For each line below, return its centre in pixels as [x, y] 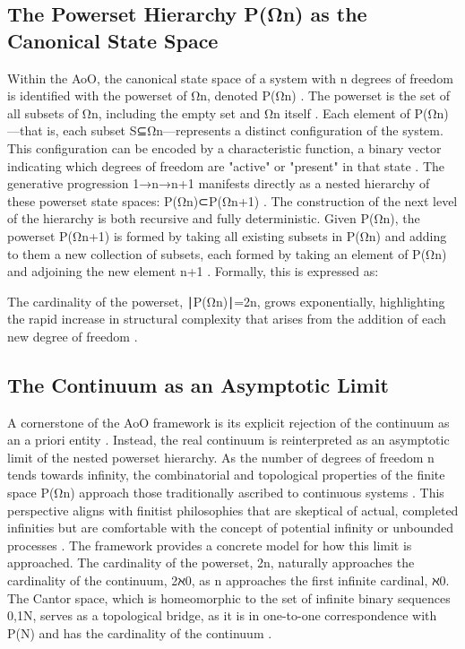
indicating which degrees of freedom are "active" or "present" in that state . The [226, 165]
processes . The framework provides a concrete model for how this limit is [210, 545]
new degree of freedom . [73, 336]
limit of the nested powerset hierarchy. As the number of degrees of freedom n [221, 457]
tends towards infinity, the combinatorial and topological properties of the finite [226, 475]
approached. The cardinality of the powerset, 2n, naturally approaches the [211, 562]
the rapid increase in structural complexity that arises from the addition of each [227, 319]
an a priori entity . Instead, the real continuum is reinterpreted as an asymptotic [228, 440]
